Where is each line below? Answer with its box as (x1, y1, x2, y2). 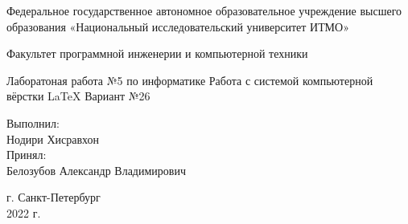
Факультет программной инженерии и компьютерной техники (6, 45, 308, 62)
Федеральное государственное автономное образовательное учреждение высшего (6, 2, 402, 18)
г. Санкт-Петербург (6, 189, 101, 206)
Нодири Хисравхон (6, 130, 100, 147)
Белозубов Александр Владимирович (6, 161, 186, 178)
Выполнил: (6, 114, 60, 131)
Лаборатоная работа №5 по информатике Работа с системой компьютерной (6, 71, 373, 88)
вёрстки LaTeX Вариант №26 (6, 88, 150, 104)
